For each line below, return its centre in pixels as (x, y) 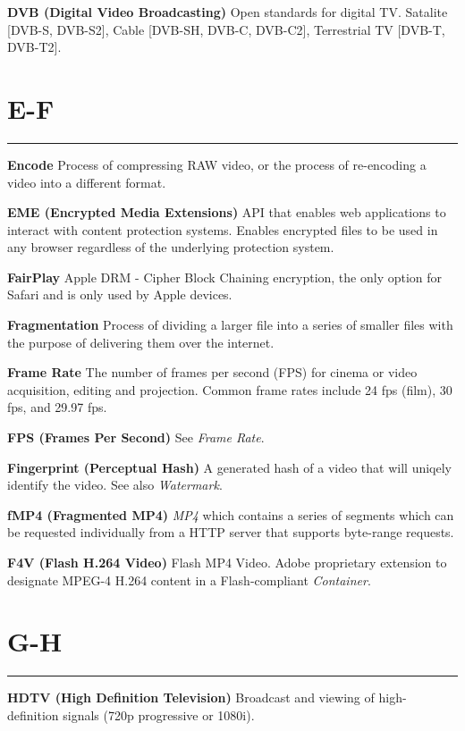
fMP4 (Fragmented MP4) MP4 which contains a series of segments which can (231, 514)
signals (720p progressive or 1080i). (159, 714)
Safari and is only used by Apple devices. (120, 294)
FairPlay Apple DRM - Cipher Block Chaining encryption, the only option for (225, 277)
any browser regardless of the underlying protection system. (171, 247)
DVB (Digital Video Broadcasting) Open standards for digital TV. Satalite (228, 12)
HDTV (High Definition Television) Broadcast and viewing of (191, 697)
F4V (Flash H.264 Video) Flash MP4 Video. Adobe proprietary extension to (227, 562)
